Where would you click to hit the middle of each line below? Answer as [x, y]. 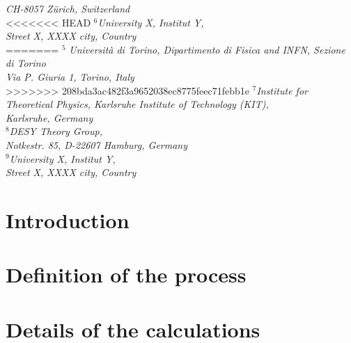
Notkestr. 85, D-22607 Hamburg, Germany [97, 144]
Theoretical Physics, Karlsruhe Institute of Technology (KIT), [137, 104]
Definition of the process [126, 274]
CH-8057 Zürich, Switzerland [68, 8]
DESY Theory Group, [56, 131]
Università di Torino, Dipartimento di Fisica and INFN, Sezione [207, 49]
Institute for [282, 90]
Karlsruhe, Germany [49, 117]
